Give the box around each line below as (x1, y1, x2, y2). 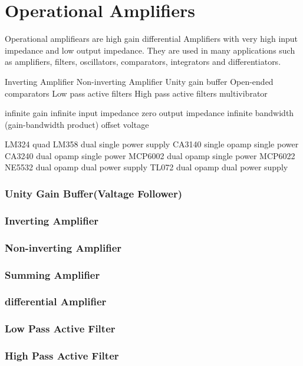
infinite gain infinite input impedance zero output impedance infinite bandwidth (5, 107, 294, 119)
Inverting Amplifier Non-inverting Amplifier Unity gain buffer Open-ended (5, 75, 274, 87)
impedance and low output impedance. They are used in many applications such (5, 44, 295, 56)
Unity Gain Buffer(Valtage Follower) (5, 186, 183, 200)
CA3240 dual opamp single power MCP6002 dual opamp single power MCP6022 (5, 149, 295, 161)
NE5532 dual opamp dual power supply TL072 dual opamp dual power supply (5, 161, 288, 173)
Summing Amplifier (5, 267, 100, 282)
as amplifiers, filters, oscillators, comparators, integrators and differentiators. (5, 55, 281, 68)
